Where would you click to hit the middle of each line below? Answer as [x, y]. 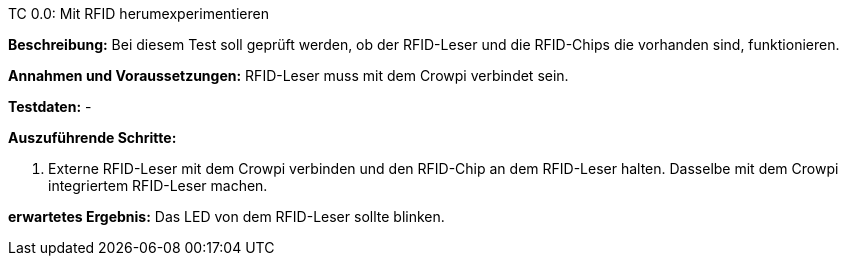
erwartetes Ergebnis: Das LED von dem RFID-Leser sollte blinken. [226, 216]
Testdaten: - [50, 106]
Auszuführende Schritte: [92, 137]
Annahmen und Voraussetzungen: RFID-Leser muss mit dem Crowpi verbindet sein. [288, 75]
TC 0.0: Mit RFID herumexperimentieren [138, 13]
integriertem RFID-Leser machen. [158, 185]
